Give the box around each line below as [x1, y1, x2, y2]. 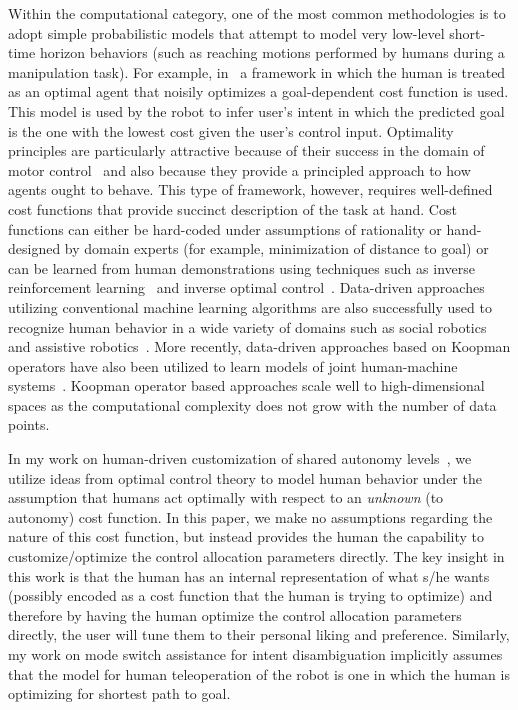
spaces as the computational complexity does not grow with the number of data [8, 394, 497, 415]
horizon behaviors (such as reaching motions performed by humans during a [39, 42, 505, 63]
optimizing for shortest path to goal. [8, 683, 231, 704]
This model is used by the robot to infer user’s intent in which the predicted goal [8, 100, 505, 121]
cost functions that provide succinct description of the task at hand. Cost [8, 198, 457, 219]
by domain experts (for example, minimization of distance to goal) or [64, 238, 489, 259]
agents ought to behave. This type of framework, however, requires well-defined [8, 179, 493, 200]
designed [8, 238, 61, 259]
